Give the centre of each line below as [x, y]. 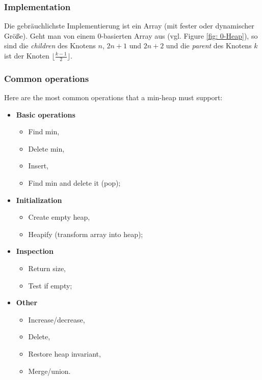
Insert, [38, 166]
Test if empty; [50, 285]
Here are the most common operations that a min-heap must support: [113, 97]
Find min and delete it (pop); [74, 183]
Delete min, [46, 148]
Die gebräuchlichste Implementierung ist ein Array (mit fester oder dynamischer [129, 26]
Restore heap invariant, [64, 353]
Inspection [35, 251]
